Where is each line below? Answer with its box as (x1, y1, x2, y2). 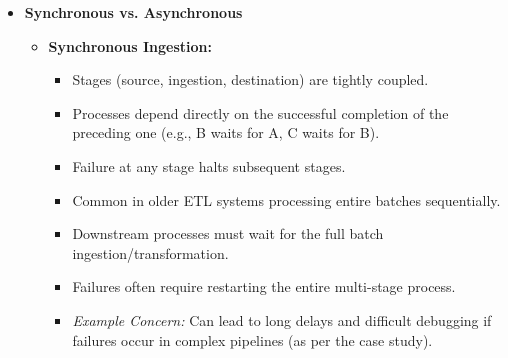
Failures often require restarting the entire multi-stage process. (72, 276, 456, 297)
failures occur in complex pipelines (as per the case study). (72, 329, 433, 350)
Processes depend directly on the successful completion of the (72, 102, 449, 123)
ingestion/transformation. (72, 242, 229, 263)
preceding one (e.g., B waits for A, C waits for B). (72, 122, 380, 143)
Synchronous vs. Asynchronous (24, 2, 243, 22)
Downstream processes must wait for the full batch (72, 223, 384, 244)
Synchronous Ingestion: (48, 35, 213, 56)
